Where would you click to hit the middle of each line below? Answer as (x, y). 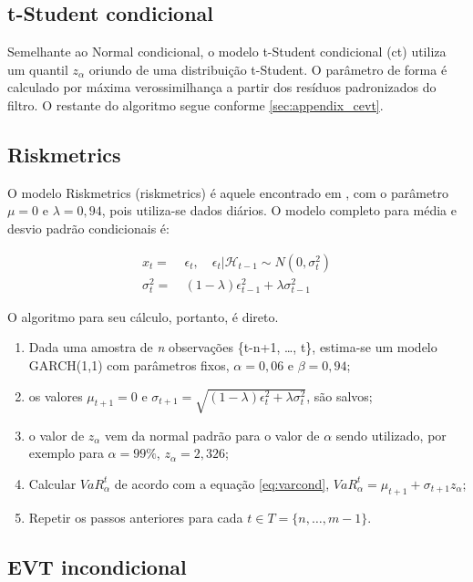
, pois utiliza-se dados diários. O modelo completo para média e (279, 210)
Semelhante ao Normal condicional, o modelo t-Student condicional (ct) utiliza (227, 52)
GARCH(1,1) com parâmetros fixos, (129, 365)
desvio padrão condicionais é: (88, 228)
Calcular (52, 483)
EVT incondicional (97, 566)
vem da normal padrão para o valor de (212, 435)
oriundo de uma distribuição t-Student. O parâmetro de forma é (268, 69)
